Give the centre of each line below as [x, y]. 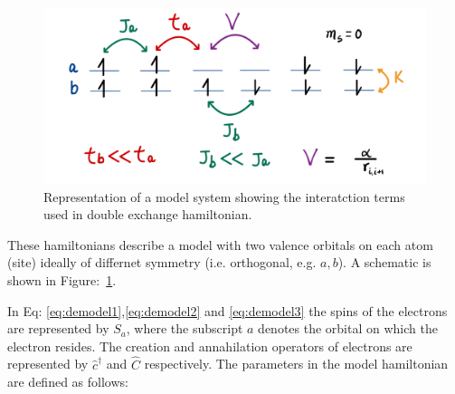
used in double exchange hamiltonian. [148, 214]
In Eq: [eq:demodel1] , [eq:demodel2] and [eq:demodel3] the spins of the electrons [227, 310]
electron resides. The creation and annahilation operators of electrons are [210, 346]
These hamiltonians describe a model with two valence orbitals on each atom [220, 244]
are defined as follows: [68, 382]
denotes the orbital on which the [348, 328]
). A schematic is [384, 262]
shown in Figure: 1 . [62, 279]
